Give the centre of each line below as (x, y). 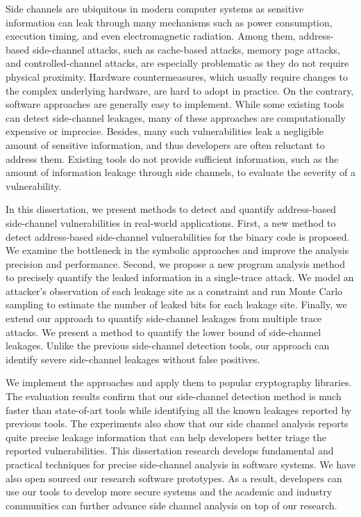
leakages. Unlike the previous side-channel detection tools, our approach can (168, 345)
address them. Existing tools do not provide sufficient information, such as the (172, 158)
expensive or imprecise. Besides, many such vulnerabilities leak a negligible (165, 131)
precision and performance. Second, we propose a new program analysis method (175, 263)
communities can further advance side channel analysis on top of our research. (171, 505)
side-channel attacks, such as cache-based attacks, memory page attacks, (186, 49)
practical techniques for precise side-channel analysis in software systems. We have (181, 464)
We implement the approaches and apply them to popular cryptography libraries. (179, 382)
